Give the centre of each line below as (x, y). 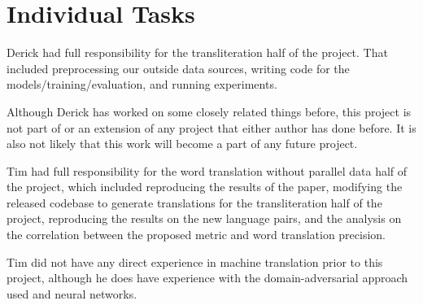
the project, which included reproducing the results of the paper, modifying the (205, 187)
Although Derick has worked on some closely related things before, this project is (209, 111)
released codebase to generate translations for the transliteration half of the (194, 202)
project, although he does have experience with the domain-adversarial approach (207, 278)
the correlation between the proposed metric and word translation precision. (196, 235)
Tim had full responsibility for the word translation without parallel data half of (207, 170)
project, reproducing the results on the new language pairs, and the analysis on (204, 218)
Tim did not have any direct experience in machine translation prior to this (195, 261)
